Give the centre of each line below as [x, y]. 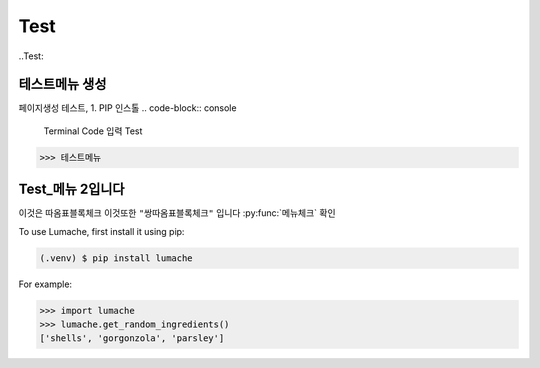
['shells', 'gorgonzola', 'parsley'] [132, 338]
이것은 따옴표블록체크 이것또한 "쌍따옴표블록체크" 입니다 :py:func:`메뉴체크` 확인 [177, 213]
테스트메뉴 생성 [62, 84]
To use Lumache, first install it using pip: [101, 231]
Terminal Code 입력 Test [93, 131]
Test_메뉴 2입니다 [71, 189]
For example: [45, 284]
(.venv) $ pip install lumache [116, 258]
